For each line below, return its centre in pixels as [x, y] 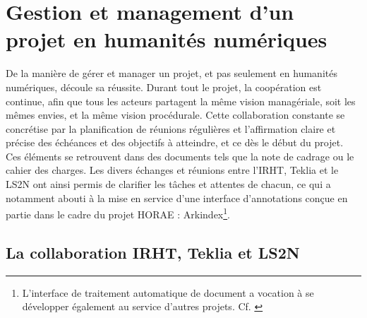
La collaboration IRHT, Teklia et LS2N [153, 252]
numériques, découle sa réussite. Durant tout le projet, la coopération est [164, 87]
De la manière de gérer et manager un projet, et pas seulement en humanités [172, 73]
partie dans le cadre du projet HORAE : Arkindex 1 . [118, 213]
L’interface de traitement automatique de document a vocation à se [168, 292]
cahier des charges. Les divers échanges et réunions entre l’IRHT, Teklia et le [172, 170]
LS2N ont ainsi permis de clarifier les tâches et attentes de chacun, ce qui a [168, 184]
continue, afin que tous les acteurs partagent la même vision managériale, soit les [181, 101]
